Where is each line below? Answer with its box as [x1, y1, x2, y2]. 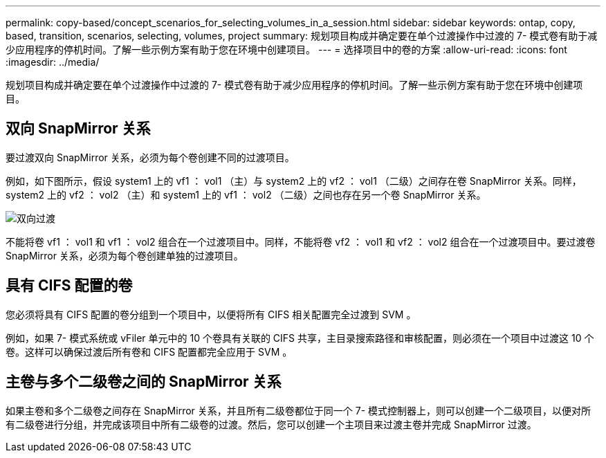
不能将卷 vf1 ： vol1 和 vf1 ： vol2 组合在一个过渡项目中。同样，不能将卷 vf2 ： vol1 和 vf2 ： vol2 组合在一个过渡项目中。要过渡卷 [6, 235, 596, 248]
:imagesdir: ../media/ [6, 56, 100, 68]
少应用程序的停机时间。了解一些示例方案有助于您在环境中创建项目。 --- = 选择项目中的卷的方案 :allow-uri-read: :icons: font [6, 44, 567, 55]
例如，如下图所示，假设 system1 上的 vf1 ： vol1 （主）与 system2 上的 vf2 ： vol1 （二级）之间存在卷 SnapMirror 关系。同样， [6, 174, 582, 187]
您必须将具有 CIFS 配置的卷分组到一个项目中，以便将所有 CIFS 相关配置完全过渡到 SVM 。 [6, 308, 416, 320]
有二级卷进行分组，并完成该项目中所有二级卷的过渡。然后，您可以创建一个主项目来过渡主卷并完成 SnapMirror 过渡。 [6, 418, 537, 430]
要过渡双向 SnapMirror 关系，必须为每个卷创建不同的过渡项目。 [6, 151, 295, 163]
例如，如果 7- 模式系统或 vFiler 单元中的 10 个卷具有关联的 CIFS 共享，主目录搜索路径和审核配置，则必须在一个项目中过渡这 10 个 [6, 331, 594, 344]
